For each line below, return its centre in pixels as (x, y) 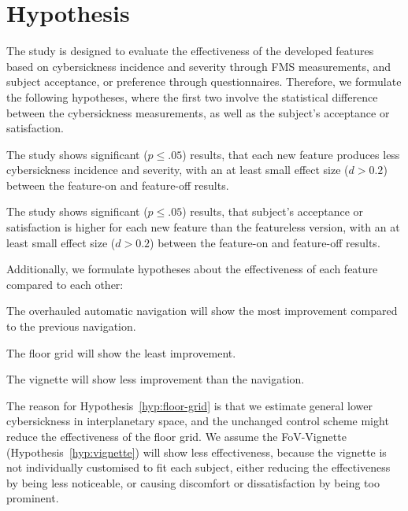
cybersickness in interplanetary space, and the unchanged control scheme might (198, 421)
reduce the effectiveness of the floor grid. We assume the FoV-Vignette (176, 436)
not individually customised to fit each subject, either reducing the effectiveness (198, 467)
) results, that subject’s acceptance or (273, 211)
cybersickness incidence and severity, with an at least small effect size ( (178, 170)
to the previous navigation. (71, 326)
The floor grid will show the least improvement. (121, 352)
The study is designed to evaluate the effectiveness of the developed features (190, 51)
